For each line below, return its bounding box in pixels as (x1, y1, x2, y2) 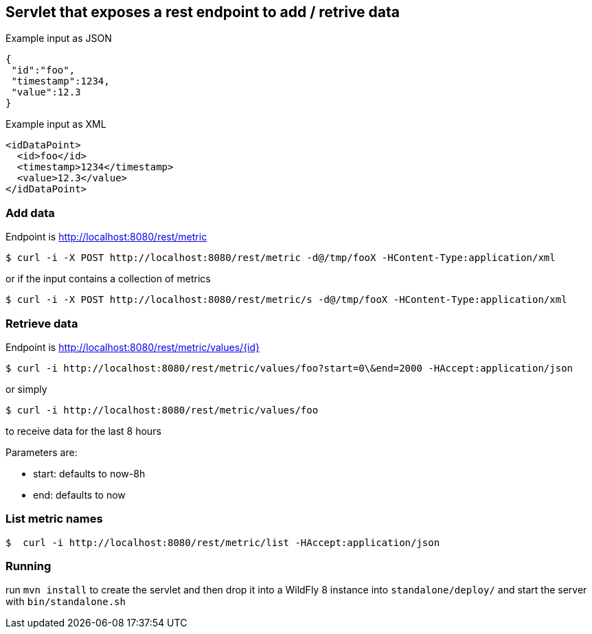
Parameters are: (5, 446, 78, 458)
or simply (5, 383, 47, 395)
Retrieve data (5, 316, 78, 330)
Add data (5, 205, 55, 220)
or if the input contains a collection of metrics (5, 273, 211, 285)
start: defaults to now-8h (33, 467, 146, 479)
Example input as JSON (5, 32, 112, 45)
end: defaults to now (33, 488, 126, 501)
